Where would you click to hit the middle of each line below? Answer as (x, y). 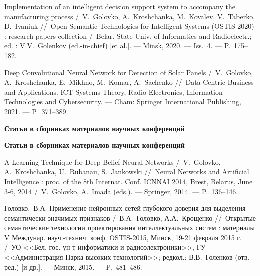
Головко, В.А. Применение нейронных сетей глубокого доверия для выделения (125, 208)
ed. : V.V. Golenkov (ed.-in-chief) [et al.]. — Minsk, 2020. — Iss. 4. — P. (117, 46)
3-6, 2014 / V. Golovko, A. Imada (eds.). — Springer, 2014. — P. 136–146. (121, 191)
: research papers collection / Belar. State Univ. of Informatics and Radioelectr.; (128, 36)
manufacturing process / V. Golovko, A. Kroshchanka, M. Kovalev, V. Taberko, (130, 16)
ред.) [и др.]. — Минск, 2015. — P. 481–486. (73, 267)
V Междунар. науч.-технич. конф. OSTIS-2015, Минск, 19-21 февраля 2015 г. (123, 237)
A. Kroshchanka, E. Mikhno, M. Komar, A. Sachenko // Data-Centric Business (129, 82)
